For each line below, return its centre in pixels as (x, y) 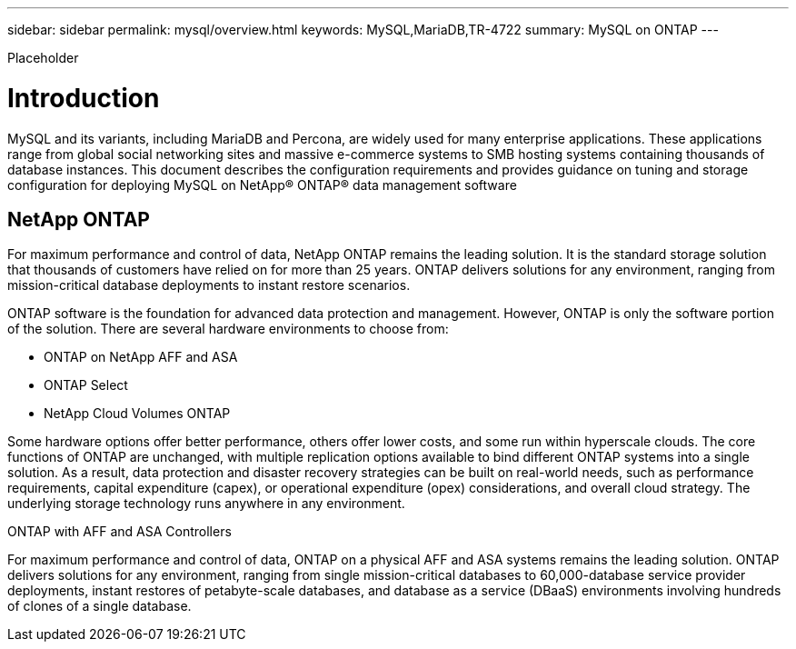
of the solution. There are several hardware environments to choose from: (228, 329)
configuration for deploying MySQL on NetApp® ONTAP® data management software (262, 185)
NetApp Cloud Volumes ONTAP (137, 414)
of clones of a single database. (99, 606)
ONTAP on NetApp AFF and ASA (141, 357)
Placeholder (43, 58)
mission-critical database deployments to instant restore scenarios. (209, 285)
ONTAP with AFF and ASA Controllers (119, 532)
